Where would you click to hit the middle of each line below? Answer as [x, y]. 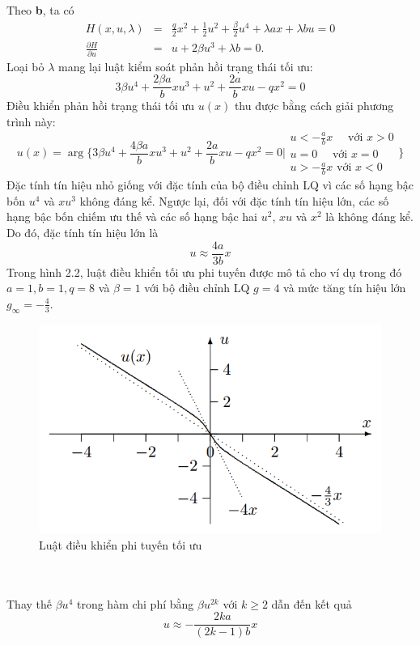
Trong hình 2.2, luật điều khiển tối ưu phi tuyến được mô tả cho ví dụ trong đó [204, 272]
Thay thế [29, 603]
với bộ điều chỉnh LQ [197, 288]
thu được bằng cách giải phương [314, 106]
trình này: [31, 121]
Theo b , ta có [40, 10]
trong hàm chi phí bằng [135, 603]
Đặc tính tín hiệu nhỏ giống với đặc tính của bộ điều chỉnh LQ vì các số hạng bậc [210, 185]
